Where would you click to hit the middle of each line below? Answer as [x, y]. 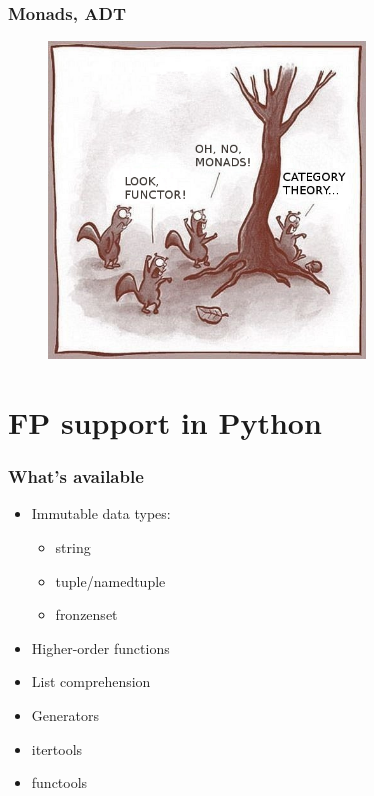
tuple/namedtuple [110, 580]
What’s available [76, 476]
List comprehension [91, 681]
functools [59, 782]
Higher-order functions [100, 647]
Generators [65, 714]
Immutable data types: [101, 513]
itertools [57, 748]
